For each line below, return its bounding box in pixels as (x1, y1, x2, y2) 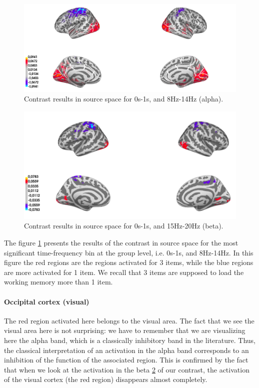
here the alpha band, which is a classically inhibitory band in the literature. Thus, (4, 334, 255, 345)
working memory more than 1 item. (4, 276, 113, 287)
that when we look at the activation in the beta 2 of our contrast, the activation (4, 364, 249, 374)
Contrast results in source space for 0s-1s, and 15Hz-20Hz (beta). (24, 220, 223, 231)
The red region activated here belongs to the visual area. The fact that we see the (4, 315, 254, 325)
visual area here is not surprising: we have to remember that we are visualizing (4, 325, 245, 335)
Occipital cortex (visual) (4, 296, 89, 306)
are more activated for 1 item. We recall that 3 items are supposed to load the (4, 266, 244, 277)
